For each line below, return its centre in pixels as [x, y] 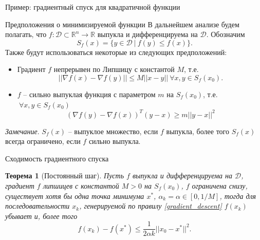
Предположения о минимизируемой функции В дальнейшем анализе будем [122, 24]
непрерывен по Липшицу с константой [114, 69]
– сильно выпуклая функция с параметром [89, 94]
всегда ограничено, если [43, 141]
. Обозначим [226, 34]
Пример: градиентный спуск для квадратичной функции [93, 7]
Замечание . [22, 131]
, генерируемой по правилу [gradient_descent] [151, 206]
